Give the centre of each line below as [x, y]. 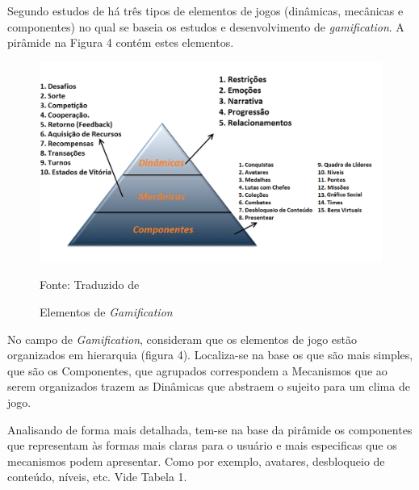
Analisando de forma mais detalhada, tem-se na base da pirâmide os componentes [210, 429]
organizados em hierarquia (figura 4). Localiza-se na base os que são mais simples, [210, 355]
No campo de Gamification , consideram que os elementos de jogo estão [182, 339]
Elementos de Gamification [106, 311]
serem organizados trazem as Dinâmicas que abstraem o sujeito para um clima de [209, 386]
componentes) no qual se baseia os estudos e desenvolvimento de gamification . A [206, 26]
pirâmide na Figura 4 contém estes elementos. [121, 42]
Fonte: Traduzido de [90, 285]
